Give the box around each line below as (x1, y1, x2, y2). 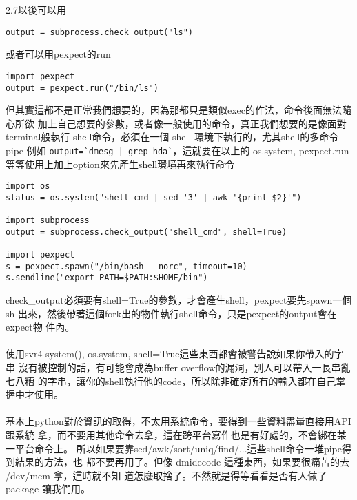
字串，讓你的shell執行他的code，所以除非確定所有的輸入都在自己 (47, 373, 336, 388)
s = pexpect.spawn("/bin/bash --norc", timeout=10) (6, 261, 247, 271)
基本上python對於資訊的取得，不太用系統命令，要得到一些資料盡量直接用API (6, 414, 351, 428)
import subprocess (6, 216, 90, 226)
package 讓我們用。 (6, 481, 90, 496)
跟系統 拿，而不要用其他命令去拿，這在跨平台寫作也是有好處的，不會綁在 (6, 428, 337, 442)
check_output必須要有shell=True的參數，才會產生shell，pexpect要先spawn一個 (6, 293, 352, 307)
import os (6, 181, 50, 191)
